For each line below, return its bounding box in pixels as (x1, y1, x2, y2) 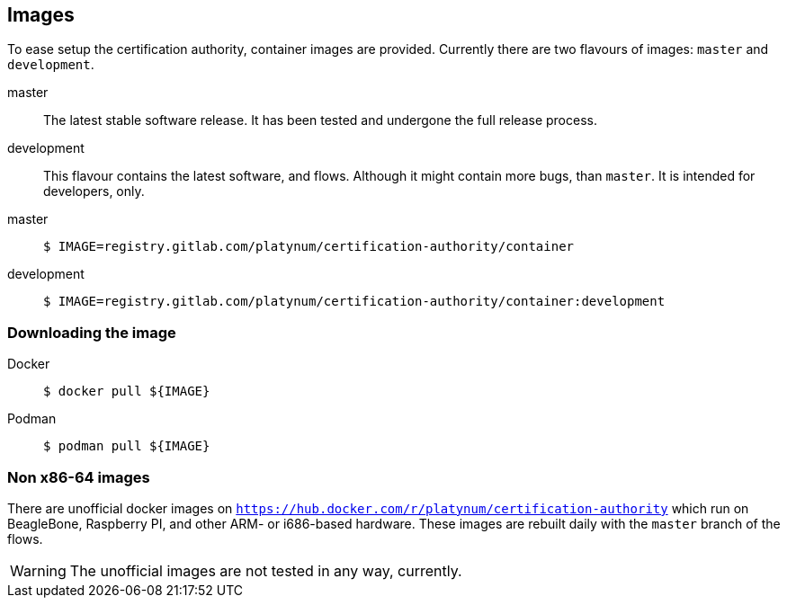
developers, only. (43, 183, 145, 200)
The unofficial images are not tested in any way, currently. (69, 561, 462, 580)
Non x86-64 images (7, 467, 150, 486)
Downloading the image (7, 323, 176, 342)
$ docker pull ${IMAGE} (43, 384, 210, 399)
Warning (10, 561, 67, 580)
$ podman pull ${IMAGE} (43, 439, 210, 454)
